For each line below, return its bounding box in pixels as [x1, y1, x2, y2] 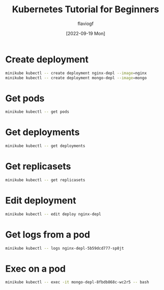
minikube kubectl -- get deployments [5, 143, 86, 149]
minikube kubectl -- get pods [5, 109, 70, 114]
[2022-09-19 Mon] [66, 30, 105, 36]
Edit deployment [5, 195, 76, 206]
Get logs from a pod [5, 229, 90, 240]
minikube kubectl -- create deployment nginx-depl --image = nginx [5, 70, 147, 76]
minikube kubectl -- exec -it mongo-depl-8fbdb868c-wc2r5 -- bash [5, 280, 149, 285]
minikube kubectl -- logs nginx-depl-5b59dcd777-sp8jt [5, 246, 124, 251]
